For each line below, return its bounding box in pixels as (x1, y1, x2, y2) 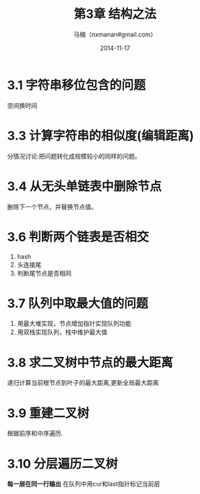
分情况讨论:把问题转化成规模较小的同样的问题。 (7, 152, 142, 160)
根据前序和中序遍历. (7, 430, 64, 438)
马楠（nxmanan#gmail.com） (73, 30, 157, 38)
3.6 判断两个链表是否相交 (7, 229, 149, 244)
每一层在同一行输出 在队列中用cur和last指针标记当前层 (7, 480, 160, 488)
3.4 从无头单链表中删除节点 (7, 178, 162, 194)
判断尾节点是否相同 (16, 269, 72, 277)
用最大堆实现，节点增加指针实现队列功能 (16, 320, 132, 328)
